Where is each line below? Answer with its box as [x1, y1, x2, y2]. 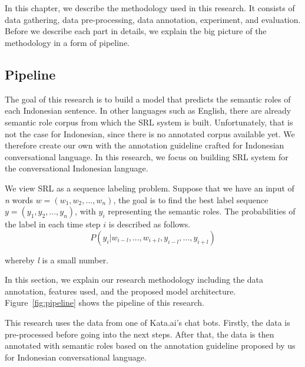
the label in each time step [5, 218, 101, 230]
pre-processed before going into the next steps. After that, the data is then [5, 328, 274, 340]
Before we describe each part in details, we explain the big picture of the [5, 25, 267, 37]
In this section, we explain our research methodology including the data [5, 273, 264, 286]
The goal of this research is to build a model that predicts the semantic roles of [5, 92, 291, 105]
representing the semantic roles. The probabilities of [108, 205, 296, 217]
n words [5, 193, 34, 206]
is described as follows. [108, 218, 191, 230]
